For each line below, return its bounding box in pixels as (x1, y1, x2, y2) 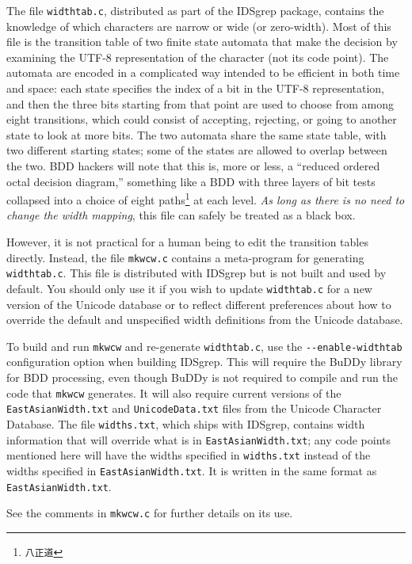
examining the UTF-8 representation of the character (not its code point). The (6, 48, 389, 65)
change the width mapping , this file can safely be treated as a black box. (6, 207, 356, 223)
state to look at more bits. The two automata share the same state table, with (6, 126, 387, 143)
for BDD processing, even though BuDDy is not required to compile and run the (6, 369, 398, 386)
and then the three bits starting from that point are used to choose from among (6, 95, 394, 112)
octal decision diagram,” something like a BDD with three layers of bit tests (6, 173, 376, 189)
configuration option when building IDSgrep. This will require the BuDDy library (6, 353, 402, 370)
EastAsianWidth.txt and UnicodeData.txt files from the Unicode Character (6, 400, 382, 417)
